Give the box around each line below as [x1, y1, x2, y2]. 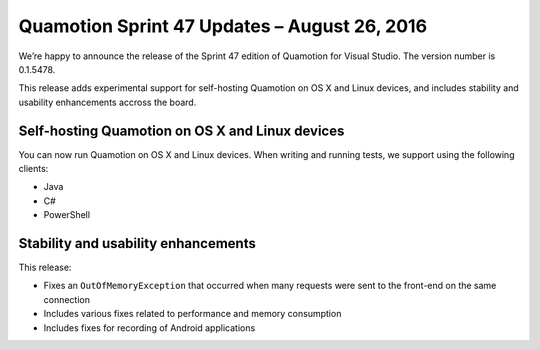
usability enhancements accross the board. [18, 96, 197, 108]
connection [43, 293, 90, 305]
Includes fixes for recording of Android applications [43, 321, 256, 334]
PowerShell [43, 209, 90, 221]
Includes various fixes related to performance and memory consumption [43, 308, 342, 320]
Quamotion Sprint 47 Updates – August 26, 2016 [18, 15, 428, 37]
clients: [18, 163, 49, 175]
